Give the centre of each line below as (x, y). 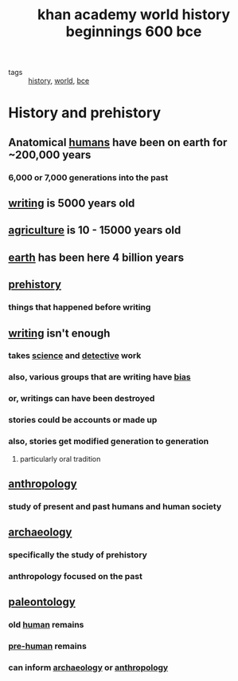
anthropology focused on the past (76, 577)
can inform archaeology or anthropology (88, 667)
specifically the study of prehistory (78, 555)
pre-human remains (48, 646)
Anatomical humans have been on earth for (118, 142)
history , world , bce (59, 81)
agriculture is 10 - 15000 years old (95, 230)
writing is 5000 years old (72, 204)
